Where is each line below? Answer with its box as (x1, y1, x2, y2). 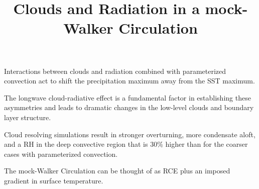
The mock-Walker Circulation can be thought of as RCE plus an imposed (4, 165, 230, 176)
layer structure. (4, 112, 51, 122)
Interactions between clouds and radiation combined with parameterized (4, 65, 226, 76)
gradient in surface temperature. (4, 175, 103, 185)
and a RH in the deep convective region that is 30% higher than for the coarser (4, 139, 248, 149)
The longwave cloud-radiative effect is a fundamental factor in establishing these (4, 92, 251, 103)
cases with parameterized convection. (4, 148, 118, 159)
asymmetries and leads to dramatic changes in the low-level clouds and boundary (4, 102, 254, 113)
